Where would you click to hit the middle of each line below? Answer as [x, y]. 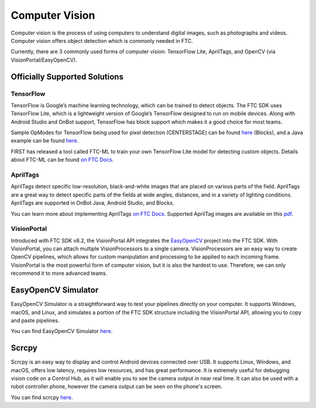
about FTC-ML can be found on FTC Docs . [62, 160]
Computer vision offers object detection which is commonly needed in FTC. [102, 40]
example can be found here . [45, 141]
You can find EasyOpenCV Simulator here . [62, 331]
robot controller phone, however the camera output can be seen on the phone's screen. [116, 386]
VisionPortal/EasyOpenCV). [44, 60]
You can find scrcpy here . [42, 397]
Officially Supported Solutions [67, 76]
